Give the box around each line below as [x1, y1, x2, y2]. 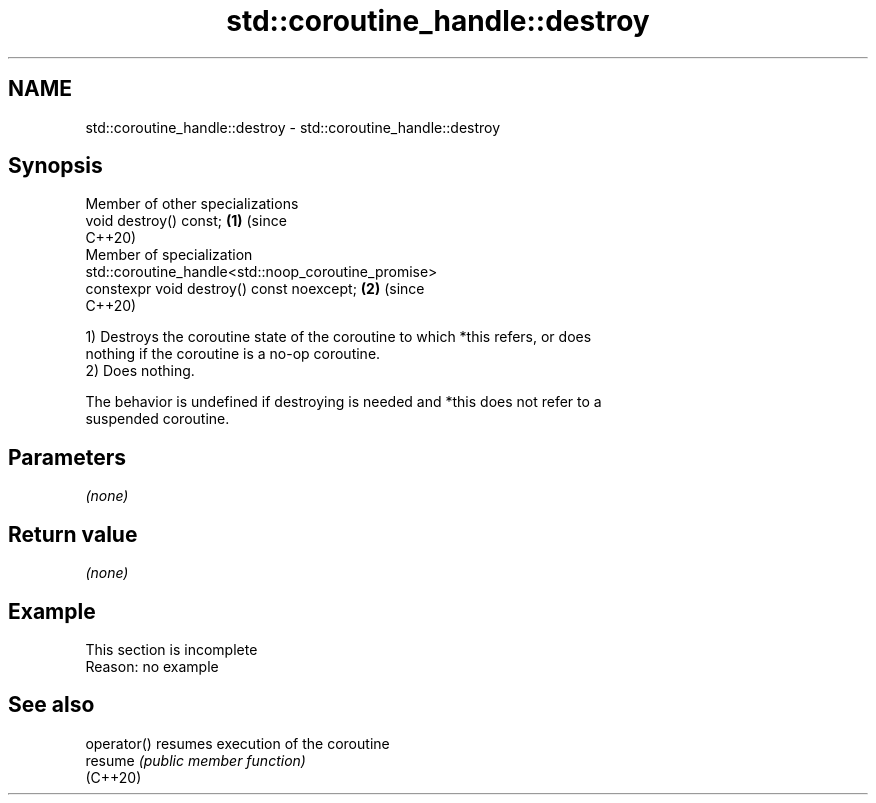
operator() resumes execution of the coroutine [85, 734, 390, 752]
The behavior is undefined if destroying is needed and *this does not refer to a [85, 393, 602, 411]
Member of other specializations [85, 195, 299, 213]
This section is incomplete [85, 640, 258, 658]
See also [8, 692, 95, 718]
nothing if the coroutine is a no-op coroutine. [85, 345, 381, 363]
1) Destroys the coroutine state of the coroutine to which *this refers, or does [85, 328, 592, 346]
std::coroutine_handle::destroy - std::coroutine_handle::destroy [85, 118, 501, 136]
